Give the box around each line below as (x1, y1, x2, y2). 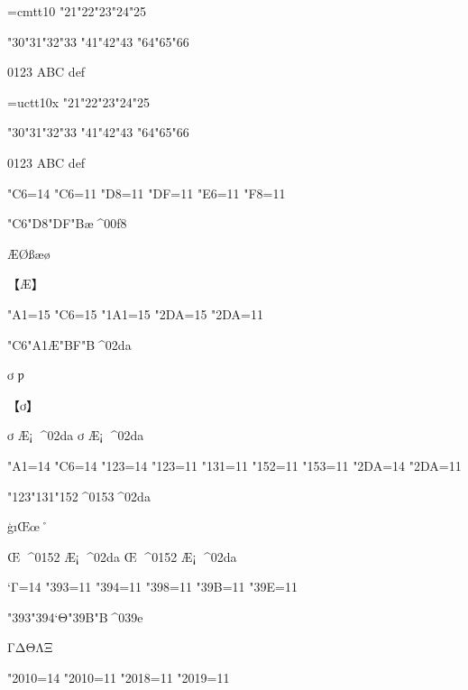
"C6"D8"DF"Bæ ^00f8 (7, 214, 127, 233)
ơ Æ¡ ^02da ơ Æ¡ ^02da (7, 426, 144, 445)
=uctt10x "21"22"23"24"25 (7, 92, 151, 111)
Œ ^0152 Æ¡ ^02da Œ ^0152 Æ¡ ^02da (7, 547, 237, 566)
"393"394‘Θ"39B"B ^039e (7, 607, 143, 626)
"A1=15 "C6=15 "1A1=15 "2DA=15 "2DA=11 (7, 304, 264, 323)
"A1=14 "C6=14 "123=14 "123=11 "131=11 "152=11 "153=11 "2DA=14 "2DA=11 (7, 455, 462, 474)
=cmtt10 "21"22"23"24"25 (7, 2, 147, 20)
